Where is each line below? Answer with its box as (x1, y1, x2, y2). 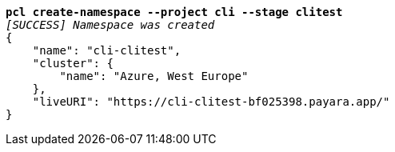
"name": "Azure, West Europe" (59, 70, 249, 82)
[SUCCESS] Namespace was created (6, 18, 215, 31)
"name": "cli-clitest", (32, 44, 182, 57)
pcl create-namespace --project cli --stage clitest (6, 6, 343, 18)
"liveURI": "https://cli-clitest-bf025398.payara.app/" (32, 95, 390, 108)
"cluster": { (32, 57, 114, 70)
